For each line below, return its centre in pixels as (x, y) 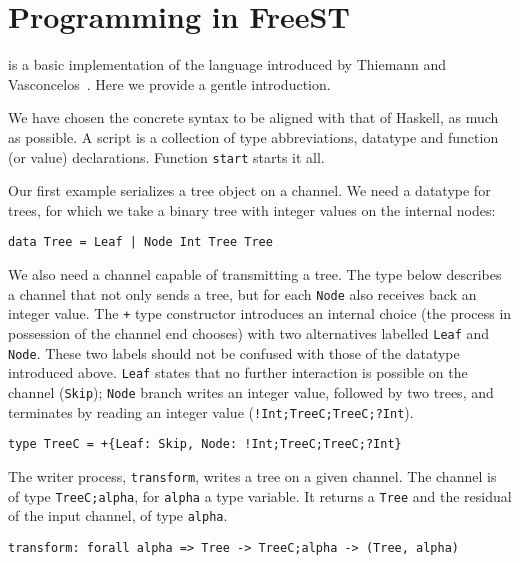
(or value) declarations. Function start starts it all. (166, 156)
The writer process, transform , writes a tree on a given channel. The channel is (252, 475)
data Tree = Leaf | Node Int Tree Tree (140, 242)
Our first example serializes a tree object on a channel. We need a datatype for (249, 190)
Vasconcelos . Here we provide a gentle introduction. (169, 83)
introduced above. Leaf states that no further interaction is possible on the (238, 372)
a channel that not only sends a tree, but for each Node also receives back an (242, 293)
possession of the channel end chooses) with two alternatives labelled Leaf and (249, 332)
